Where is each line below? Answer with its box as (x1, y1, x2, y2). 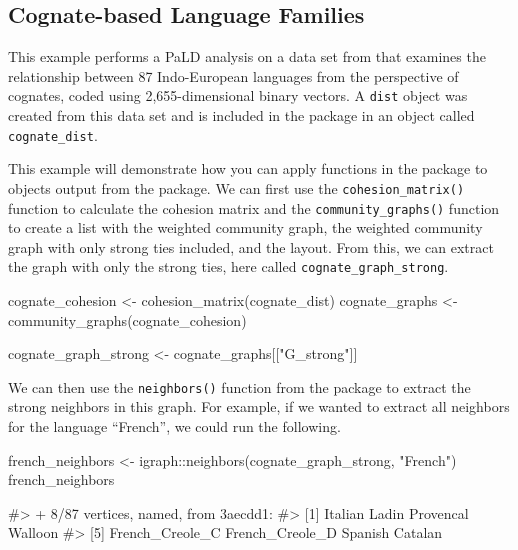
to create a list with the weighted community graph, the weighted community (8, 217, 483, 238)
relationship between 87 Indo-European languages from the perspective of (8, 65, 459, 86)
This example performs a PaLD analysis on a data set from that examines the (8, 46, 486, 67)
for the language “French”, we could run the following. (8, 416, 341, 437)
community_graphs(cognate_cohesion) (8, 309, 247, 330)
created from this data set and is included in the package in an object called (8, 105, 475, 126)
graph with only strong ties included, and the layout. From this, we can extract (8, 236, 494, 257)
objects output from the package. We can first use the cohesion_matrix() (8, 177, 465, 198)
